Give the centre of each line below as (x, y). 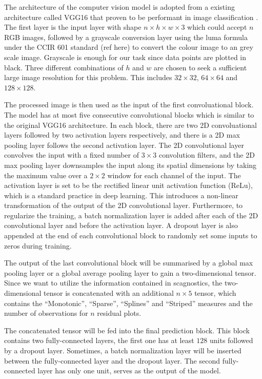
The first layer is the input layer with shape (73, 27)
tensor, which (215, 293)
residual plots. (119, 313)
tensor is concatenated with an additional (109, 293)
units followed (231, 340)
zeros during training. (38, 245)
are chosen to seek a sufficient (200, 67)
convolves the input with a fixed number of (72, 155)
